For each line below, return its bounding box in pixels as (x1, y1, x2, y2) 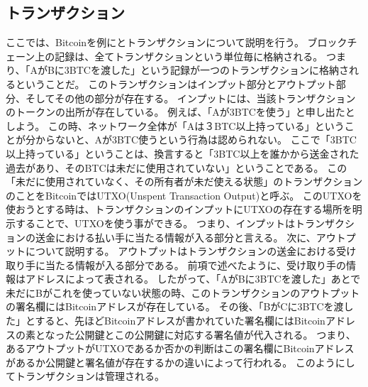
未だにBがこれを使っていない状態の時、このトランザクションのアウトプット (6, 285, 360, 300)
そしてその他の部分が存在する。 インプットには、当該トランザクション (25, 90, 356, 105)
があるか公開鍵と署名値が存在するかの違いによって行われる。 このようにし (6, 354, 355, 369)
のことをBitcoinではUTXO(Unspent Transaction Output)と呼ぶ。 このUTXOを (6, 187, 362, 202)
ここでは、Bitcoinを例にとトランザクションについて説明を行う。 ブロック (6, 35, 347, 50)
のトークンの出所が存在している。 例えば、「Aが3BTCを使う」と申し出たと (6, 104, 355, 119)
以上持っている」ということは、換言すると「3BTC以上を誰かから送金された (6, 146, 359, 160)
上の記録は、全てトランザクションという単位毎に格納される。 (35, 48, 323, 63)
